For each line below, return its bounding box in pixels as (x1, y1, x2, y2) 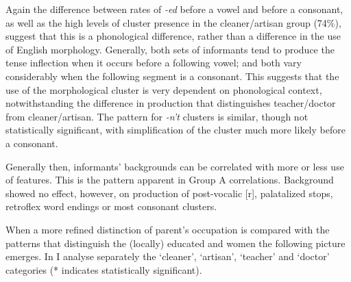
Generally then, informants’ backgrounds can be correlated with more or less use (5, 159, 344, 173)
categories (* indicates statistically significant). (5, 262, 202, 277)
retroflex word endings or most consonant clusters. (5, 199, 217, 214)
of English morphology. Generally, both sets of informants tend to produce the (5, 42, 335, 56)
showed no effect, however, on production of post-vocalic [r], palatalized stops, (5, 185, 333, 200)
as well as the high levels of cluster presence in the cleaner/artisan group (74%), (5, 15, 341, 29)
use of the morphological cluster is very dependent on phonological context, (5, 82, 322, 97)
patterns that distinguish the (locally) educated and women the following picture (5, 235, 346, 250)
